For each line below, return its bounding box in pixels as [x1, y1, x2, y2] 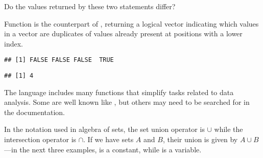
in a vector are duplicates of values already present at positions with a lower [4, 28, 243, 39]
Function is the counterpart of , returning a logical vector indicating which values [4, 18, 259, 29]
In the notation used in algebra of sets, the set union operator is [4, 124, 205, 134]
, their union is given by [162, 134, 238, 145]
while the [214, 124, 243, 134]
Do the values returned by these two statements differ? [4, 1, 176, 11]
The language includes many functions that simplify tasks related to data [4, 86, 234, 97]
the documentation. [4, 106, 65, 117]
